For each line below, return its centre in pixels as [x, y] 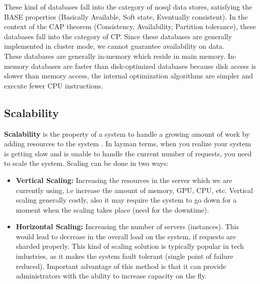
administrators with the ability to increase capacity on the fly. [111, 276]
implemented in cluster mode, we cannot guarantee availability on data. [114, 46]
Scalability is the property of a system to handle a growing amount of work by [127, 133]
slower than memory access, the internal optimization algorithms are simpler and [129, 76]
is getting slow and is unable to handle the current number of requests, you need [128, 153]
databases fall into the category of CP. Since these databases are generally [118, 36]
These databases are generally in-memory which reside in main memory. [115, 56]
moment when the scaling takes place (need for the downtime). [112, 209]
